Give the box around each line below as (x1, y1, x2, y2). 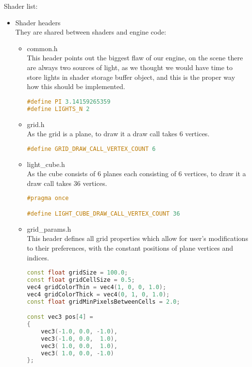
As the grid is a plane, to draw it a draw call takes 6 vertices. (27, 128, 210, 139)
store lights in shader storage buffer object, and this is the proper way (27, 72, 235, 82)
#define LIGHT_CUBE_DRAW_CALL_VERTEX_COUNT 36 (27, 210, 180, 217)
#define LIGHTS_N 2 (27, 105, 90, 112)
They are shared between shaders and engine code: (15, 27, 167, 37)
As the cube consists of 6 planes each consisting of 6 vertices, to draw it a (27, 168, 246, 179)
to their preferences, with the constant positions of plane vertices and (27, 242, 234, 253)
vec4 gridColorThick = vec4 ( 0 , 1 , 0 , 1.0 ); (27, 291, 170, 298)
